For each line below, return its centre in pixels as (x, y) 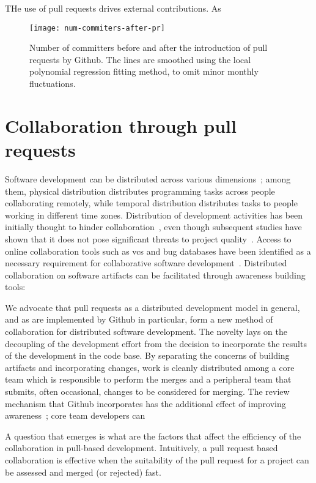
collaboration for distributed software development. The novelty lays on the (146, 331)
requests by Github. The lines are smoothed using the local (140, 59)
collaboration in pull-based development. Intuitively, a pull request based (141, 448)
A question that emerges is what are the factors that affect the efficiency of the (153, 436)
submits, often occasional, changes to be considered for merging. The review (147, 391)
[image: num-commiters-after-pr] (97, 28)
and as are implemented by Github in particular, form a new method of (139, 319)
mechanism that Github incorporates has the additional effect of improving (145, 403)
